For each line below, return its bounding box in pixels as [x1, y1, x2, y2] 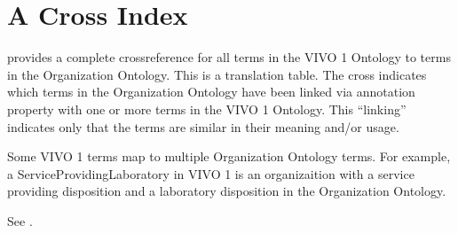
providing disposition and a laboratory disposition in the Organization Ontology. [7, 182, 446, 200]
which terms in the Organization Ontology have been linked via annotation [7, 82, 415, 101]
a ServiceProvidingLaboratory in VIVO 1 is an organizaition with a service [7, 164, 415, 183]
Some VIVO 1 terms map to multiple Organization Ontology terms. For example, [7, 147, 451, 166]
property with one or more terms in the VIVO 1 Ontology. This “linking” [7, 99, 407, 118]
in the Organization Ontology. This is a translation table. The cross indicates [7, 65, 427, 83]
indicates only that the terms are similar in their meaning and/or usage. [7, 117, 399, 136]
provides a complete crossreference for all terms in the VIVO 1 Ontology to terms [7, 48, 451, 66]
